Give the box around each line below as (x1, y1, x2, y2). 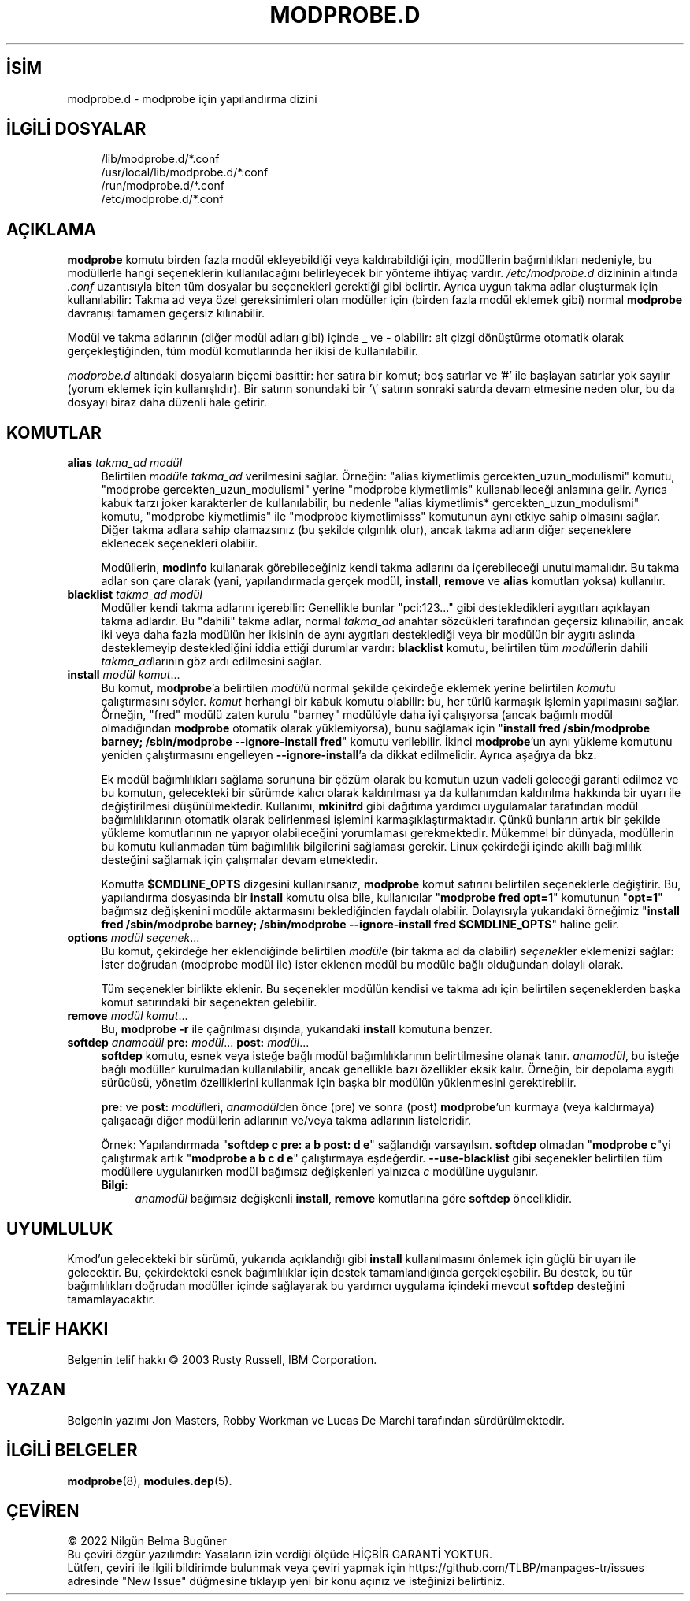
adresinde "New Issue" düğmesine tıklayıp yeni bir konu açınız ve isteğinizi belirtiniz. (67, 1574, 506, 1588)
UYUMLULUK (6, 1218, 113, 1239)
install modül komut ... (67, 668, 180, 682)
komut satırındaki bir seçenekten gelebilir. (101, 995, 317, 1010)
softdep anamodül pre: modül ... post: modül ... (67, 1036, 310, 1050)
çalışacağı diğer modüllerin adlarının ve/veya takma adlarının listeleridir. (101, 1114, 472, 1128)
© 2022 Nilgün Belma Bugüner (67, 1534, 227, 1548)
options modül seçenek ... (67, 931, 200, 945)
